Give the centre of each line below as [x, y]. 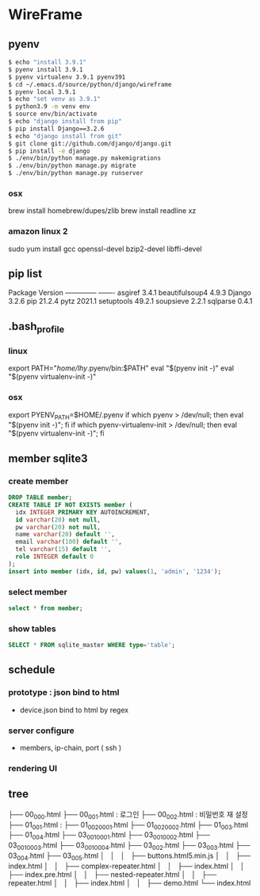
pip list [25, 273]
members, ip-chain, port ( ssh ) [71, 748]
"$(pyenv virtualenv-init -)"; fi [56, 433]
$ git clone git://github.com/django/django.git [90, 144]
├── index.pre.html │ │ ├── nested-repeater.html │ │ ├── [113, 874]
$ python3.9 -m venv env [49, 107]
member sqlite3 [48, 458]
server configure [42, 731]
